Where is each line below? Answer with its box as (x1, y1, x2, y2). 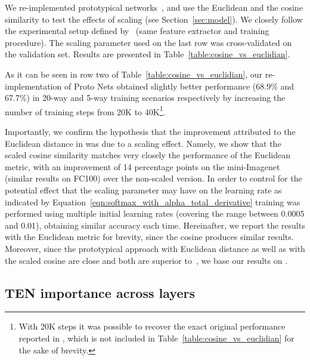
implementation (5, 79, 62, 92)
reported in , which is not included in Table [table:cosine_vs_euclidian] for (18, 331, 294, 344)
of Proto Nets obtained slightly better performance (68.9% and (64, 79, 294, 92)
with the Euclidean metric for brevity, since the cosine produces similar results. (5, 230, 294, 243)
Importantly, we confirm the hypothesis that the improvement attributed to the (5, 125, 296, 137)
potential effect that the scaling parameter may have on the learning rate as (5, 183, 282, 196)
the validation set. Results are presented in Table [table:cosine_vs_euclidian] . (5, 48, 290, 60)
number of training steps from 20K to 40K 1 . (5, 103, 166, 118)
